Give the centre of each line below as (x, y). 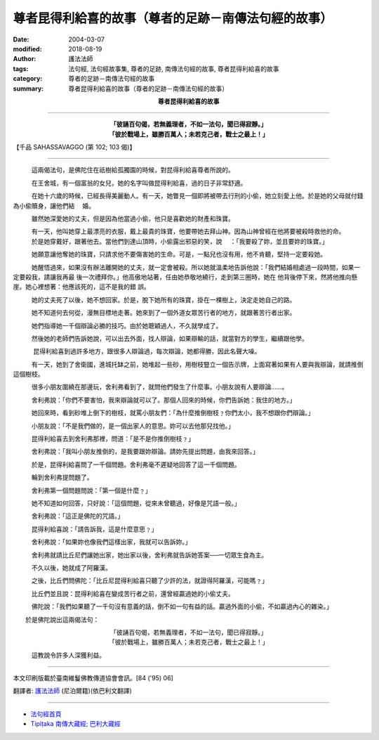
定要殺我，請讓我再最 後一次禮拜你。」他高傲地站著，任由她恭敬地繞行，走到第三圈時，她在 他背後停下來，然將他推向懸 (185, 277)
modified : (27, 48)
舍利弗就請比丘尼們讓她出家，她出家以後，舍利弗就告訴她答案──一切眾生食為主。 (149, 554)
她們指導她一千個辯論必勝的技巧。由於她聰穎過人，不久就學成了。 (127, 325)
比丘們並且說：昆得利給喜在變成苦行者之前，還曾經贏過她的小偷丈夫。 (133, 593)
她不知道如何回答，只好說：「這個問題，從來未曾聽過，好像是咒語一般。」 (136, 503)
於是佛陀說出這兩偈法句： (62, 619)
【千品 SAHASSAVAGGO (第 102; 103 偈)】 (74, 147)
